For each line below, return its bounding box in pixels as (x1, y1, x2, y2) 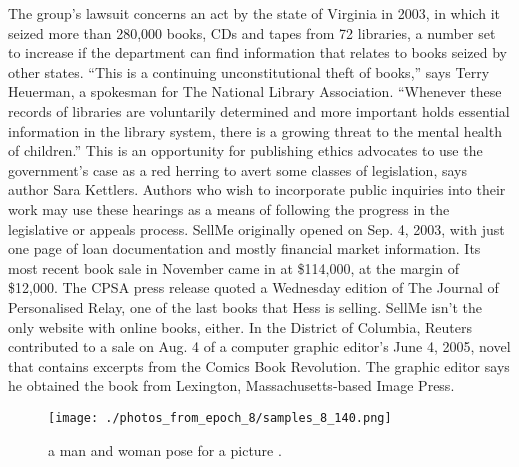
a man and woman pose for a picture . (48, 439, 282, 460)
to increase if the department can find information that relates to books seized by (8, 42, 508, 63)
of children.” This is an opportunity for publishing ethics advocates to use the (8, 140, 483, 161)
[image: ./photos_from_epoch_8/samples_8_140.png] (48, 410, 392, 425)
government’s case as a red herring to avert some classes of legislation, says (8, 159, 467, 180)
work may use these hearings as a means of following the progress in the (8, 198, 450, 219)
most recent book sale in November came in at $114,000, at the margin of (8, 257, 459, 278)
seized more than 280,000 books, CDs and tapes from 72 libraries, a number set (8, 22, 496, 43)
